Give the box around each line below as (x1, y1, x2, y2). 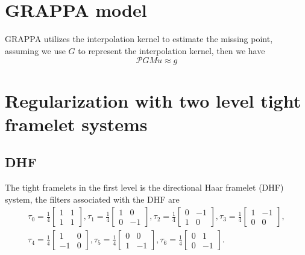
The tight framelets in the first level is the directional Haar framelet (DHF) (5, 181, 284, 194)
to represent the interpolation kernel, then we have (78, 44, 265, 57)
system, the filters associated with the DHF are (5, 192, 180, 205)
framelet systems (5, 111, 148, 136)
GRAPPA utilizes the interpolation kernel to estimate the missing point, (5, 32, 273, 45)
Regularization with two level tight (5, 88, 301, 112)
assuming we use (5, 44, 66, 57)
